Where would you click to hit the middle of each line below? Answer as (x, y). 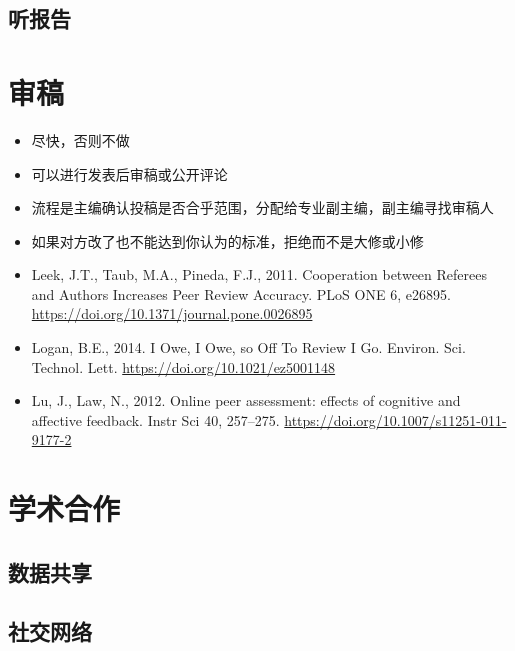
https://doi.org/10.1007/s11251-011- (395, 419)
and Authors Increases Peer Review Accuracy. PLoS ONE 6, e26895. (241, 293)
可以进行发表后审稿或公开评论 (129, 173)
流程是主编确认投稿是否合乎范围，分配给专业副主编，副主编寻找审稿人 (262, 207)
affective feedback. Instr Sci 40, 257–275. (155, 419)
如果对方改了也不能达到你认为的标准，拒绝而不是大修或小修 (227, 240)
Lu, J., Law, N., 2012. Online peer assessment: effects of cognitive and (246, 400)
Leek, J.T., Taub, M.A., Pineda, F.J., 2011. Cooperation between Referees (259, 274)
